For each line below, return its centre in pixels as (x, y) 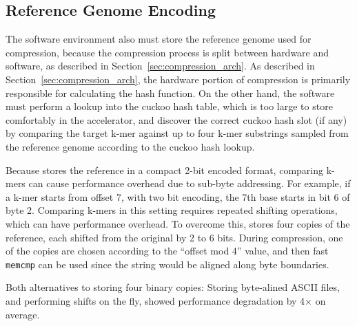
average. (23, 314)
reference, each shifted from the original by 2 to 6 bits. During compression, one (174, 237)
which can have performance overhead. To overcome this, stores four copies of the (178, 223)
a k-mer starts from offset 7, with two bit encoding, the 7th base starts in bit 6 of (178, 196)
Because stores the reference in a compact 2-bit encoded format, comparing (165, 170)
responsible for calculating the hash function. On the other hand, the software (170, 93)
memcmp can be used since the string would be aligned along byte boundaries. (167, 264)
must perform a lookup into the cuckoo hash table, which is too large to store (169, 106)
